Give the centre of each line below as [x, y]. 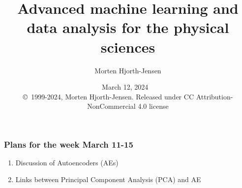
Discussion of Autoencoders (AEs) [67, 163]
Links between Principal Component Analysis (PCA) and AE [108, 179]
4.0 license [153, 106]
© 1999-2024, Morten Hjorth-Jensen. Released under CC [108, 96]
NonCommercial [111, 106]
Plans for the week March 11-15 [69, 144]
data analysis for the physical [128, 27]
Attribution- [214, 96]
